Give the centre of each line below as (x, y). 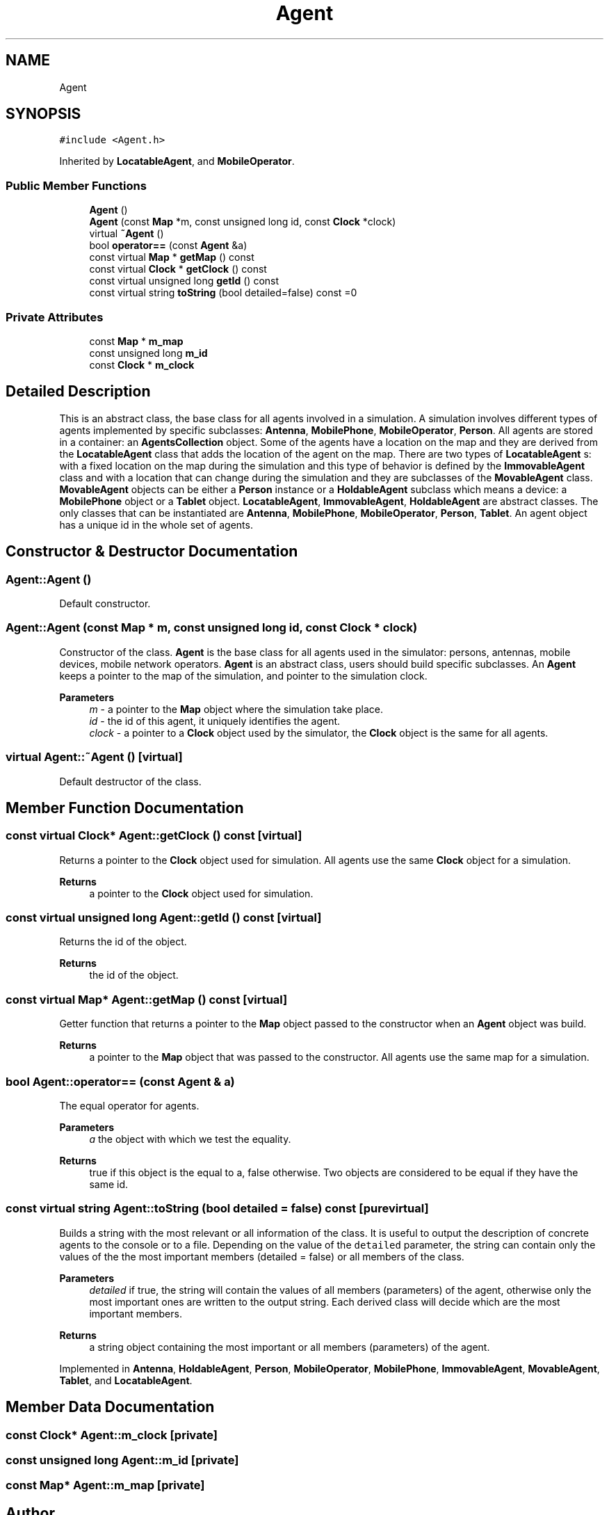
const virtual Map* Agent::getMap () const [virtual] (147, 999)
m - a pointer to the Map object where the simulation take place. (236, 709)
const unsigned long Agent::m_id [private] (122, 1460)
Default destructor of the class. (130, 781)
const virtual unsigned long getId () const (184, 281)
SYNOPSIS (43, 114)
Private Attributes (55, 317)
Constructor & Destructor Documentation (152, 552)
